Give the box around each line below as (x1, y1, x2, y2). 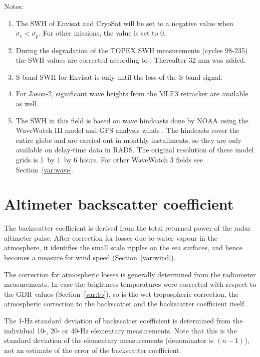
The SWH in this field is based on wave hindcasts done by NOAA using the (16, 115, 248, 125)
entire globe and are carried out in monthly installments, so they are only (16, 134, 242, 145)
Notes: (4, 1, 24, 11)
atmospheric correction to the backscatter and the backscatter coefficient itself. (4, 298, 246, 309)
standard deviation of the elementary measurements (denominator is (4, 335, 214, 345)
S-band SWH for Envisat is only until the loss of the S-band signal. (16, 71, 222, 82)
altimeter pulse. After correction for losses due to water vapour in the (4, 232, 218, 243)
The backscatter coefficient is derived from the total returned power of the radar (4, 223, 251, 233)
